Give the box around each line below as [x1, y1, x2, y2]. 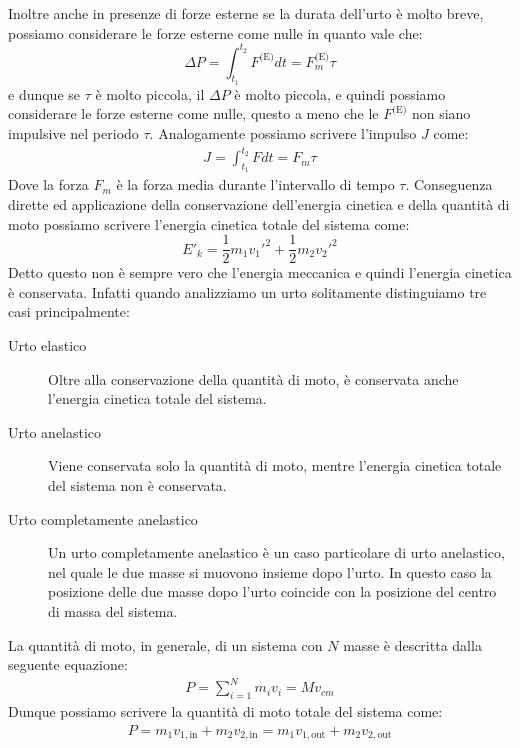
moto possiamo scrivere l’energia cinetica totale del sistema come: [8, 213, 410, 234]
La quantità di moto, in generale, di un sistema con [8, 634, 323, 655]
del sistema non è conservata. [48, 475, 227, 495]
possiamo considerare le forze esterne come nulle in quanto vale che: [8, 22, 423, 43]
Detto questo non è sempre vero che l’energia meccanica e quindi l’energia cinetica [8, 262, 512, 283]
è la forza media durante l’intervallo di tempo [116, 174, 395, 195]
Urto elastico [8, 335, 87, 356]
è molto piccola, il [95, 83, 205, 104]
